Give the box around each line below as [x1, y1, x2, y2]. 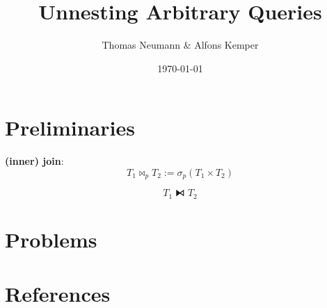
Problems [5, 225, 97, 253]
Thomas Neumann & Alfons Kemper [102, 38, 259, 52]
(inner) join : [5, 154, 64, 168]
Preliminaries [5, 113, 135, 142]
